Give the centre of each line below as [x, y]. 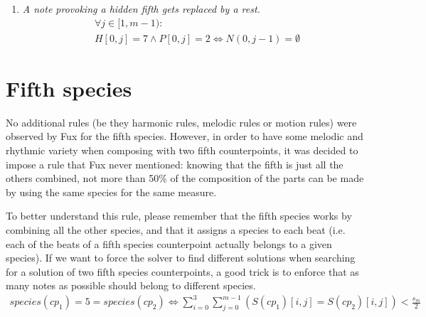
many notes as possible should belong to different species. [131, 285]
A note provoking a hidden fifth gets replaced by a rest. [141, 9]
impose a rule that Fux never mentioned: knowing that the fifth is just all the [175, 164]
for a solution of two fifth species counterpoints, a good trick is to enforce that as [182, 271]
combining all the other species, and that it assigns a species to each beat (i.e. [176, 229]
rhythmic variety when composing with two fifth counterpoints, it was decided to [182, 150]
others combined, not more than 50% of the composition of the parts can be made [185, 178]
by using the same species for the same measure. [111, 192]
